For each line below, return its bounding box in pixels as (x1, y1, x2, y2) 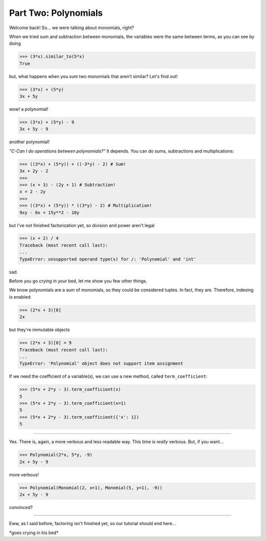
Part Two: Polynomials (9, 7, 103, 18)
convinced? (9, 504, 33, 510)
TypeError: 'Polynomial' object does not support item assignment (19, 361, 183, 366)
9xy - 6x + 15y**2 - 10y (19, 210, 80, 215)
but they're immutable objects (9, 327, 70, 333)
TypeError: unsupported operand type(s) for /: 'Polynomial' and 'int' (19, 256, 197, 262)
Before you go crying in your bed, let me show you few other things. (9, 278, 147, 284)
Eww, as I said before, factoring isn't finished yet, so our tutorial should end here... (9, 521, 176, 527)
